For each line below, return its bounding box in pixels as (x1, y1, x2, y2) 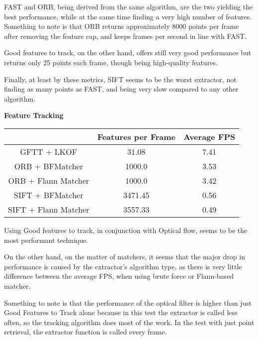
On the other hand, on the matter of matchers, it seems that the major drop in (4, 251, 245, 262)
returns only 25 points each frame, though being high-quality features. (4, 57, 218, 67)
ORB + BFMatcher (14, 160, 83, 172)
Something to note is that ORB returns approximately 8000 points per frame (4, 21, 239, 31)
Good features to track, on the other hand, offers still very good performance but (4, 47, 252, 58)
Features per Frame (97, 130, 176, 142)
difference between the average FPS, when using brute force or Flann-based (4, 271, 234, 281)
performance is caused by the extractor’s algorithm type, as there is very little (4, 261, 242, 271)
